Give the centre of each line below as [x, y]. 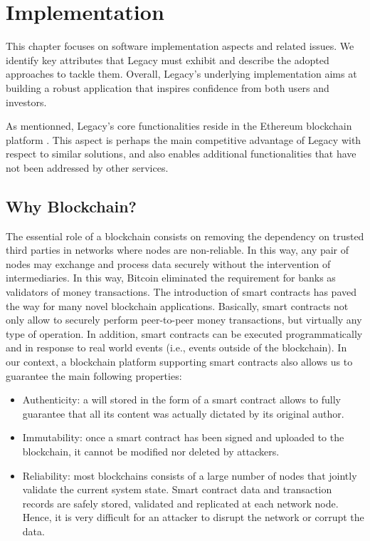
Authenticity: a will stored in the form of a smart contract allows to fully [182, 400]
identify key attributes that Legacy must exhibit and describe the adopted [168, 60]
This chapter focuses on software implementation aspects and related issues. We [180, 46]
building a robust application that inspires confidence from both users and [168, 87]
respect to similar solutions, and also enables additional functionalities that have [181, 154]
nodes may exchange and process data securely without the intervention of [168, 263]
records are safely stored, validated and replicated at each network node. [180, 503]
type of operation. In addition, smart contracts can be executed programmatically [184, 333]
